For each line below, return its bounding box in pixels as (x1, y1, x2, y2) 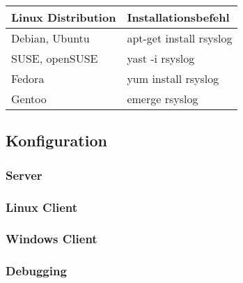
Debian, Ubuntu (11, 30, 90, 46)
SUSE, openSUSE (11, 50, 98, 66)
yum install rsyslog (127, 70, 219, 86)
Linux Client (6, 198, 78, 215)
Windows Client (6, 230, 97, 247)
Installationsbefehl (127, 9, 230, 25)
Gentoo (11, 91, 47, 107)
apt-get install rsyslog (127, 30, 233, 46)
